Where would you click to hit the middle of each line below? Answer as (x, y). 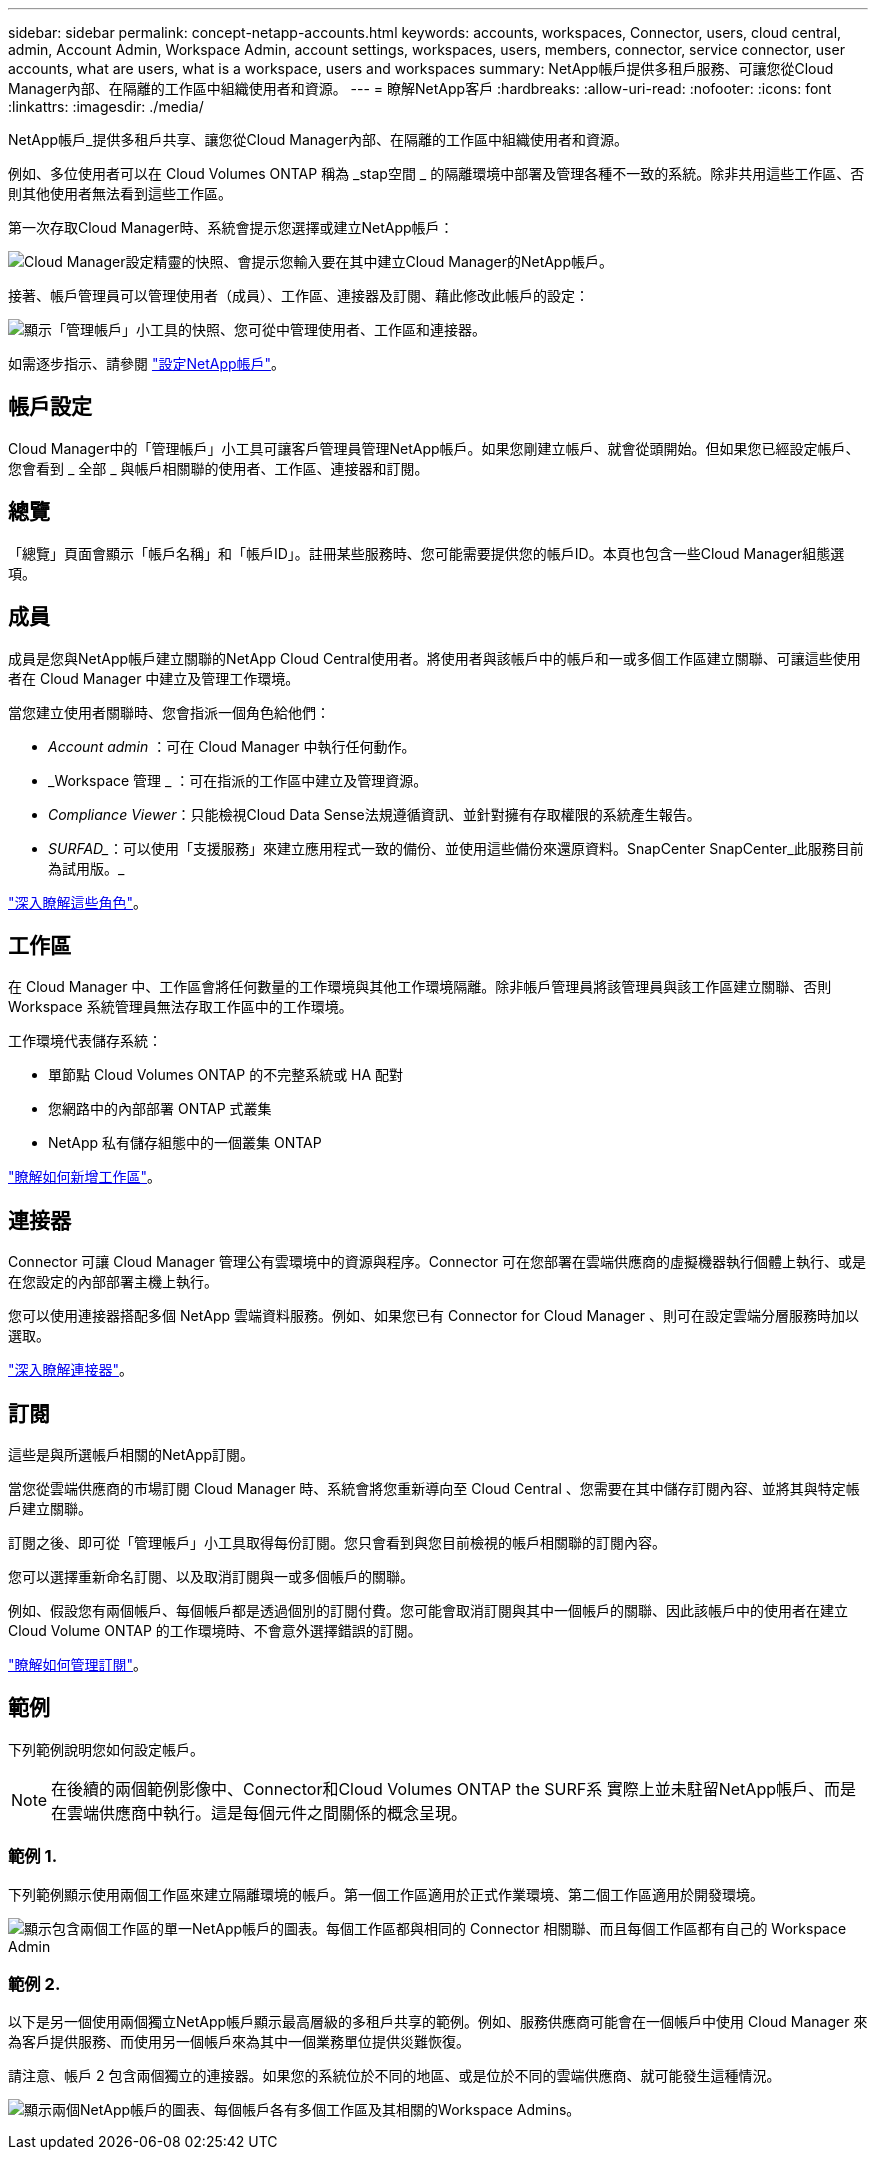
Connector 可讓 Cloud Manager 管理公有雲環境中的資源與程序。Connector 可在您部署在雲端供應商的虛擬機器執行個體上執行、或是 (437, 1262)
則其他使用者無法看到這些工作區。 (120, 193)
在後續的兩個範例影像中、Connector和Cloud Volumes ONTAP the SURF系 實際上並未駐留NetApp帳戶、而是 (453, 1788)
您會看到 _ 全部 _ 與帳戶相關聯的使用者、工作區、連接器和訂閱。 (218, 468)
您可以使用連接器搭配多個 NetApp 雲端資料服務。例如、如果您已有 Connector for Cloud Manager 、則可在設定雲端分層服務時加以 (434, 1316)
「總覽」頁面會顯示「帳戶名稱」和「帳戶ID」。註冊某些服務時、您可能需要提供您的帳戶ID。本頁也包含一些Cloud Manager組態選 (426, 553)
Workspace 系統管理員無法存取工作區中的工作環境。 (180, 1007)
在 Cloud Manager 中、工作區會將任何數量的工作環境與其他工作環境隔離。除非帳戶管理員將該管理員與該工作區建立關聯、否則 (420, 987)
